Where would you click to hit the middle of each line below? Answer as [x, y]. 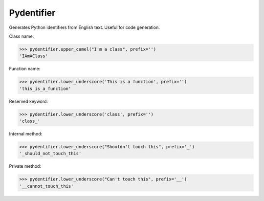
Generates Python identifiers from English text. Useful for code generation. [84, 27]
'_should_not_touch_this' [50, 154]
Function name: [25, 69]
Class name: [22, 36]
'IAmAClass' [34, 56]
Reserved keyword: [29, 101]
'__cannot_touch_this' [46, 186]
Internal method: [26, 134]
